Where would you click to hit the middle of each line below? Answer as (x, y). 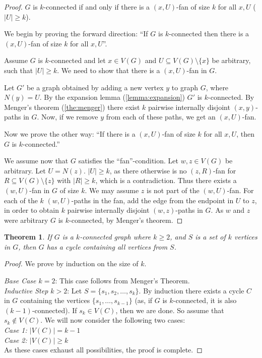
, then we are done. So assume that (170, 310)
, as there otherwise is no (148, 170)
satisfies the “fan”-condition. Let (128, 161)
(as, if (144, 300)
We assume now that (36, 161)
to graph (185, 87)
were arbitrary (26, 220)
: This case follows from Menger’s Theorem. (122, 281)
